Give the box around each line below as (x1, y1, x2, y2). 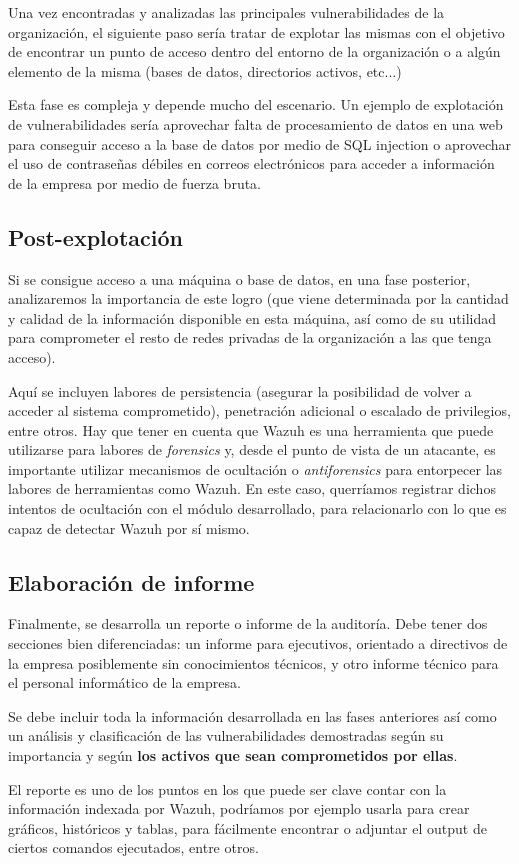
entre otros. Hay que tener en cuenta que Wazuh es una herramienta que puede (8, 419, 494, 440)
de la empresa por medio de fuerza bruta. (8, 172, 262, 193)
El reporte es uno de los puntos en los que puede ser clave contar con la (8, 778, 447, 799)
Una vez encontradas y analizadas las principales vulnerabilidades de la (8, 2, 445, 22)
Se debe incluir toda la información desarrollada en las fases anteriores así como (8, 705, 497, 726)
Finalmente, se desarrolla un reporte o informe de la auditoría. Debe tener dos (8, 613, 488, 634)
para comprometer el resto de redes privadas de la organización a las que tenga (8, 327, 492, 348)
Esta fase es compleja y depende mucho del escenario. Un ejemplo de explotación (8, 94, 504, 115)
